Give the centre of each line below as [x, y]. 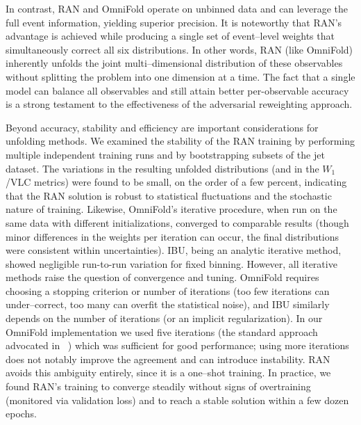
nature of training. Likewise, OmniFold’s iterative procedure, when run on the [171, 209]
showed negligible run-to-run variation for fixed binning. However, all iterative [171, 263]
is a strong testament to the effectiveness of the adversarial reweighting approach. [179, 104]
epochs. [21, 414]
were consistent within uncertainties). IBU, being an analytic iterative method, [174, 250]
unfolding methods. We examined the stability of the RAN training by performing [180, 141]
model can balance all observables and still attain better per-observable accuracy [177, 90]
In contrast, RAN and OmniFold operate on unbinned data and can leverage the [177, 8]
